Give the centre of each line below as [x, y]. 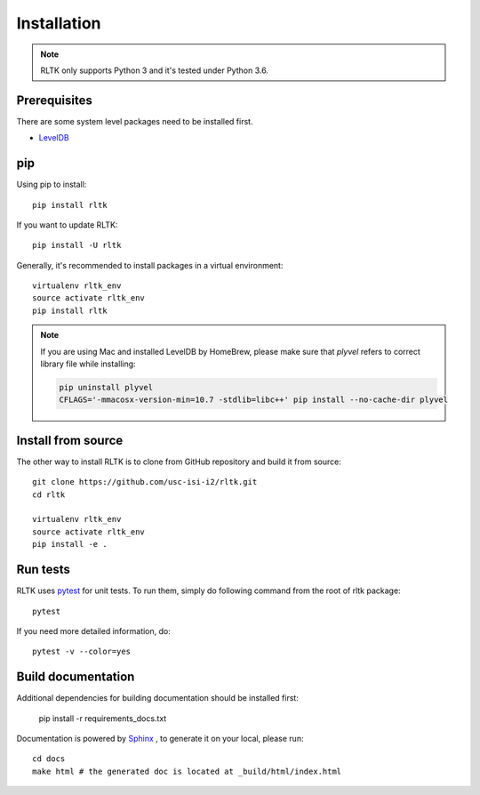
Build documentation [76, 677]
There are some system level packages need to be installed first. [135, 121]
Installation [59, 23]
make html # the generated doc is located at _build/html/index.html [187, 771]
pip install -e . [70, 544]
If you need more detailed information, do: [93, 630]
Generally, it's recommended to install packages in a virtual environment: [150, 265]
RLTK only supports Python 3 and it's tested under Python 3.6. [154, 70]
